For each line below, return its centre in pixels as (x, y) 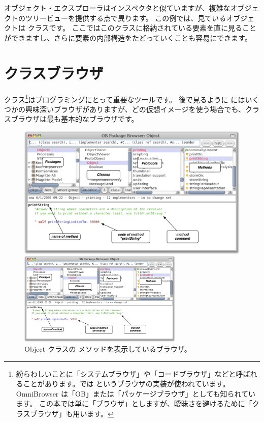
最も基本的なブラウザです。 (92, 119)
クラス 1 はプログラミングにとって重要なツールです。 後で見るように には (125, 98)
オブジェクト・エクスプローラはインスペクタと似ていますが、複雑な (117, 8)
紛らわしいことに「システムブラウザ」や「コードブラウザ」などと (126, 373)
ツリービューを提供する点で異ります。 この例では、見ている (126, 18)
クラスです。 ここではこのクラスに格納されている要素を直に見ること (142, 28)
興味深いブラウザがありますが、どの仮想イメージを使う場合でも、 (135, 109)
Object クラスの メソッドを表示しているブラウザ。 (108, 349)
